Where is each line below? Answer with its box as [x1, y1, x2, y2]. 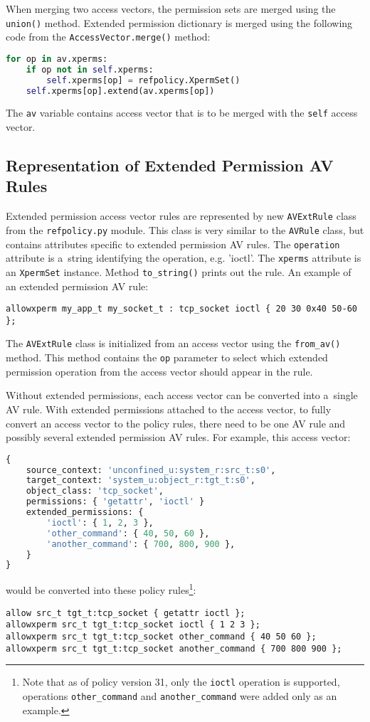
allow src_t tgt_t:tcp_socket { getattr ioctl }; [6, 607, 245, 618]
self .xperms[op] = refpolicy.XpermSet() [46, 75, 240, 85]
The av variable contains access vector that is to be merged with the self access [6, 105, 358, 120]
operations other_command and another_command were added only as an [22, 688, 337, 703]
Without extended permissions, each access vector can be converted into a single [6, 388, 358, 403]
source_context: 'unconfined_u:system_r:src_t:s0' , [26, 464, 276, 475]
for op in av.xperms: [6, 53, 108, 64]
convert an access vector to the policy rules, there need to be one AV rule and [6, 415, 346, 430]
